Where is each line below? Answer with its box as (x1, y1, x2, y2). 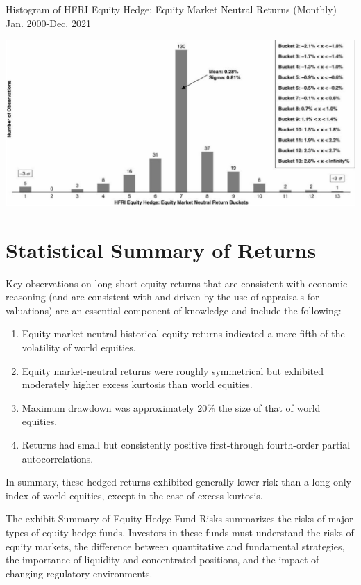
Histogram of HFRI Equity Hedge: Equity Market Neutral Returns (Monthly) (6, 2, 337, 16)
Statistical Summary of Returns (6, 235, 317, 264)
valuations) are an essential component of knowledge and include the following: (6, 303, 342, 317)
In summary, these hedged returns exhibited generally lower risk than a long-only (6, 474, 351, 489)
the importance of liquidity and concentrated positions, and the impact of (6, 552, 319, 567)
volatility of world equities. (22, 339, 136, 354)
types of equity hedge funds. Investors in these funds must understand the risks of (6, 524, 354, 539)
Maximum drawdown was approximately (22, 400, 194, 415)
